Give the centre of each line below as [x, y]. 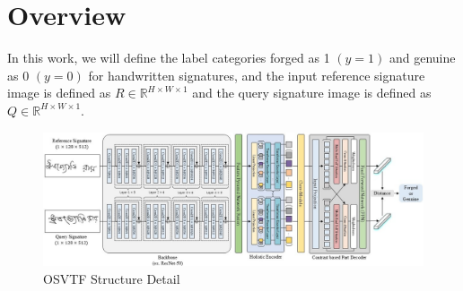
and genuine [422, 58]
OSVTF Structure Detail [112, 278]
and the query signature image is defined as [312, 93]
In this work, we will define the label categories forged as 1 [169, 58]
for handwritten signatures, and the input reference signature [257, 75]
